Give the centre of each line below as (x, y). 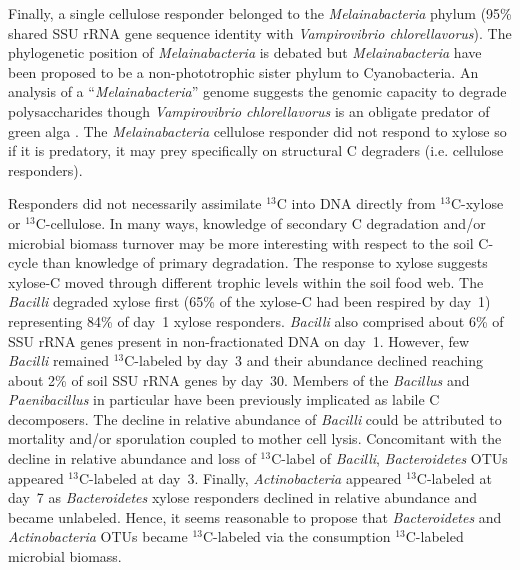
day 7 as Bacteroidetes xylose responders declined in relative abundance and (242, 497)
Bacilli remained (59, 360)
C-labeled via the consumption (296, 536)
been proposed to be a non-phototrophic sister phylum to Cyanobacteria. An (243, 71)
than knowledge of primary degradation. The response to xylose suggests (265, 262)
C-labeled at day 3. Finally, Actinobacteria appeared (240, 477)
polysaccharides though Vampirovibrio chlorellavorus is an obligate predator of (249, 110)
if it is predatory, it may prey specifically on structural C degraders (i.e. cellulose (256, 150)
